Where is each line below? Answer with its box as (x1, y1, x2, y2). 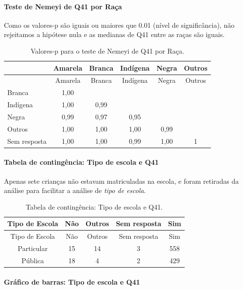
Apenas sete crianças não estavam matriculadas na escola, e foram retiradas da (4, 175, 239, 186)
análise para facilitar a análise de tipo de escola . (4, 185, 146, 195)
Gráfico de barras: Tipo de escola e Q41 (4, 276, 140, 287)
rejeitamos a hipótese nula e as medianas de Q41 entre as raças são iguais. (4, 29, 225, 39)
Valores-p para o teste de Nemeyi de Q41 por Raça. (30, 45, 184, 56)
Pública (21, 255, 44, 265)
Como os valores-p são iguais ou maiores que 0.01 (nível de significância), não (4, 19, 235, 30)
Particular (17, 243, 48, 253)
